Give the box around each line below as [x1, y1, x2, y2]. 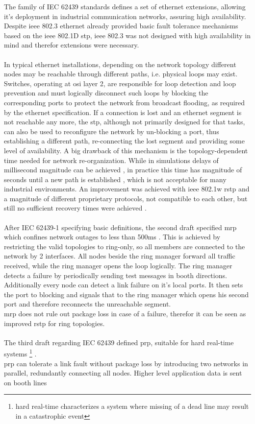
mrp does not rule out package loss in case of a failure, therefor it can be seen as [4, 308, 246, 318]
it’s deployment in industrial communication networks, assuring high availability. [4, 11, 246, 21]
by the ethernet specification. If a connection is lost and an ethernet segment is [4, 107, 242, 117]
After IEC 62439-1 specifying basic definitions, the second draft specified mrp [4, 222, 237, 232]
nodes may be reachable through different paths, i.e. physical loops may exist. [4, 69, 238, 79]
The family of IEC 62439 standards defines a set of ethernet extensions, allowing [4, 1, 246, 11]
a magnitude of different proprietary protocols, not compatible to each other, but [4, 193, 248, 203]
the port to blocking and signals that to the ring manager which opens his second [4, 289, 249, 299]
